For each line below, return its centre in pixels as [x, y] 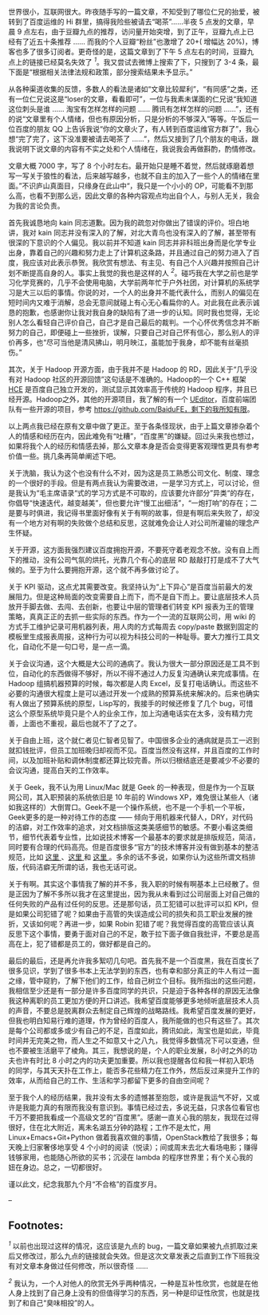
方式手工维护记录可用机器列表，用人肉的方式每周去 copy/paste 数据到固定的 [134, 627]
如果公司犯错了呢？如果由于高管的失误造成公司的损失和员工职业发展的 [130, 914]
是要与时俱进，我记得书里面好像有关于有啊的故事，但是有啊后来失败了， [127, 513]
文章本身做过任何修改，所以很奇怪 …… [85, 1266]
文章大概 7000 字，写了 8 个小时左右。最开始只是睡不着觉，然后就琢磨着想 [131, 165]
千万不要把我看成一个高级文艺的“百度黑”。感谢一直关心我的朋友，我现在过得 [134, 1118]
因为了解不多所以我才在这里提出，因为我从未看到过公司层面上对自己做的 [141, 894]
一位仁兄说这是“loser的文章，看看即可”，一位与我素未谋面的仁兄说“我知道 [136, 99]
